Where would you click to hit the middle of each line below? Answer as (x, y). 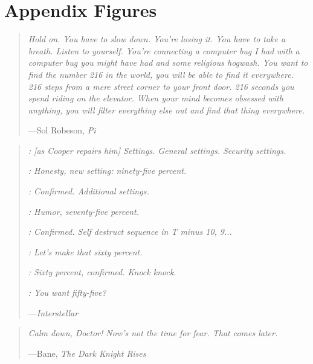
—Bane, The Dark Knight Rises (87, 353)
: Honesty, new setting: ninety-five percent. (107, 171)
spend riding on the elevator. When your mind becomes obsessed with (156, 98)
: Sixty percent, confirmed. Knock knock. (102, 272)
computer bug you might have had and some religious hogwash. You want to (168, 62)
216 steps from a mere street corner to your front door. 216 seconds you (161, 86)
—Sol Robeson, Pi (62, 130)
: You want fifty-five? (67, 292)
